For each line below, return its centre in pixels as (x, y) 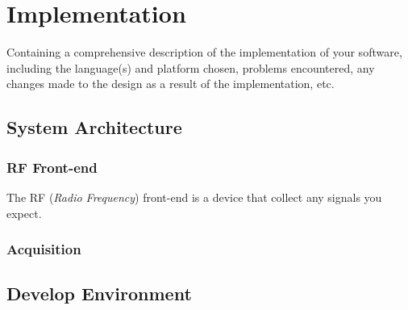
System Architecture (94, 127)
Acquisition (44, 249)
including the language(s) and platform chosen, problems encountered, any (191, 67)
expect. (24, 213)
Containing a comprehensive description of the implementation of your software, (204, 52)
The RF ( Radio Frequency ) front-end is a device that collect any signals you (194, 197)
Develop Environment (99, 293)
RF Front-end (52, 167)
